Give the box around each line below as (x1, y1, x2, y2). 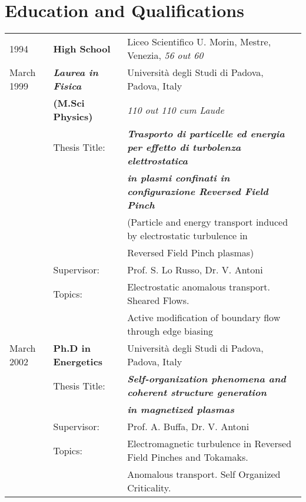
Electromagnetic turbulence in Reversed (127, 437, 292, 451)
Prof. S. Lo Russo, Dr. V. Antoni (127, 263, 263, 277)
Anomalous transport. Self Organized (127, 467, 281, 481)
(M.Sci (53, 96, 85, 110)
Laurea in (53, 65, 98, 80)
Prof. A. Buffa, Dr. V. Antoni (127, 420, 250, 434)
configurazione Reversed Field (127, 184, 268, 199)
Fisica (53, 79, 82, 93)
